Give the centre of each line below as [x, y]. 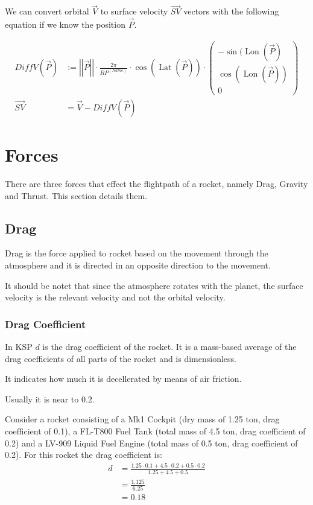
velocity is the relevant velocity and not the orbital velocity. [115, 297]
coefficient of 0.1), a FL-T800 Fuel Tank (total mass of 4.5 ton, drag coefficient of [155, 430]
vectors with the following [231, 11]
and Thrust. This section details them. [76, 195]
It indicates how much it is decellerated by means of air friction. [123, 379]
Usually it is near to [42, 399]
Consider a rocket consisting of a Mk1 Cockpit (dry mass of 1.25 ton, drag [142, 419]
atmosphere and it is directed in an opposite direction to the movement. [138, 265]
